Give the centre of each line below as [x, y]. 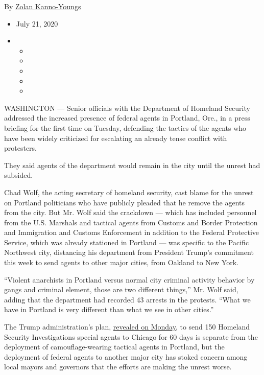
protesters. [21, 148]
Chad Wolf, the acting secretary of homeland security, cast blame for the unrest [129, 192]
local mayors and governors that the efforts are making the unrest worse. [118, 367]
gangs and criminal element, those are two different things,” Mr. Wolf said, [121, 289]
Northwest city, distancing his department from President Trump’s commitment [129, 252]
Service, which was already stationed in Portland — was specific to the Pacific [127, 242]
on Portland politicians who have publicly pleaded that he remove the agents [125, 202]
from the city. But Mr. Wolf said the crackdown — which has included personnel [130, 212]
